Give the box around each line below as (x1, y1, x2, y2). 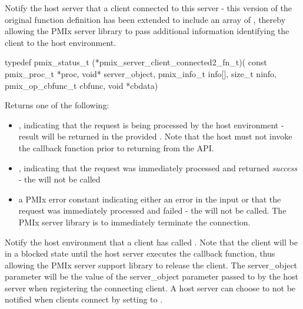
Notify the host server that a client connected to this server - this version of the (5, 2, 292, 14)
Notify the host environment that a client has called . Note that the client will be (5, 235, 298, 248)
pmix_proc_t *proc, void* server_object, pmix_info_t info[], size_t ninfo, (5, 67, 277, 79)
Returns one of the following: (5, 99, 109, 111)
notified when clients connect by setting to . (5, 293, 163, 305)
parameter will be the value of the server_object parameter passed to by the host (5, 270, 299, 283)
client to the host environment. (5, 36, 116, 48)
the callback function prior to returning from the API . (18, 141, 214, 154)
